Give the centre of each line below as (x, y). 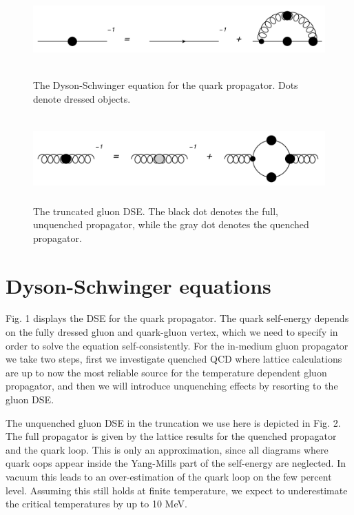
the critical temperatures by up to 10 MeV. (96, 504)
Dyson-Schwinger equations (138, 285)
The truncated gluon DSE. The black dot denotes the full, (156, 211)
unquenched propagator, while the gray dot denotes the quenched (171, 224)
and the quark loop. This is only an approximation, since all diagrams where (167, 449)
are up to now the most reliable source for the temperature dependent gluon (166, 372)
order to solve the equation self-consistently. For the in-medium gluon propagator (177, 345)
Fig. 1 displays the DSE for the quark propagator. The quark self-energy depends (177, 318)
